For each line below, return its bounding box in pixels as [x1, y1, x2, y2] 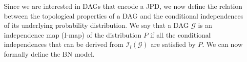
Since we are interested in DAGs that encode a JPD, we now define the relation [4, 1, 242, 11]
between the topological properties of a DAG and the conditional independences [4, 10, 244, 21]
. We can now [202, 39, 243, 49]
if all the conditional [150, 29, 211, 40]
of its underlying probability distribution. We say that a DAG [4, 20, 189, 30]
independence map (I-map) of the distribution [4, 29, 142, 40]
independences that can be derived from [4, 39, 123, 49]
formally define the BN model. [4, 48, 95, 59]
